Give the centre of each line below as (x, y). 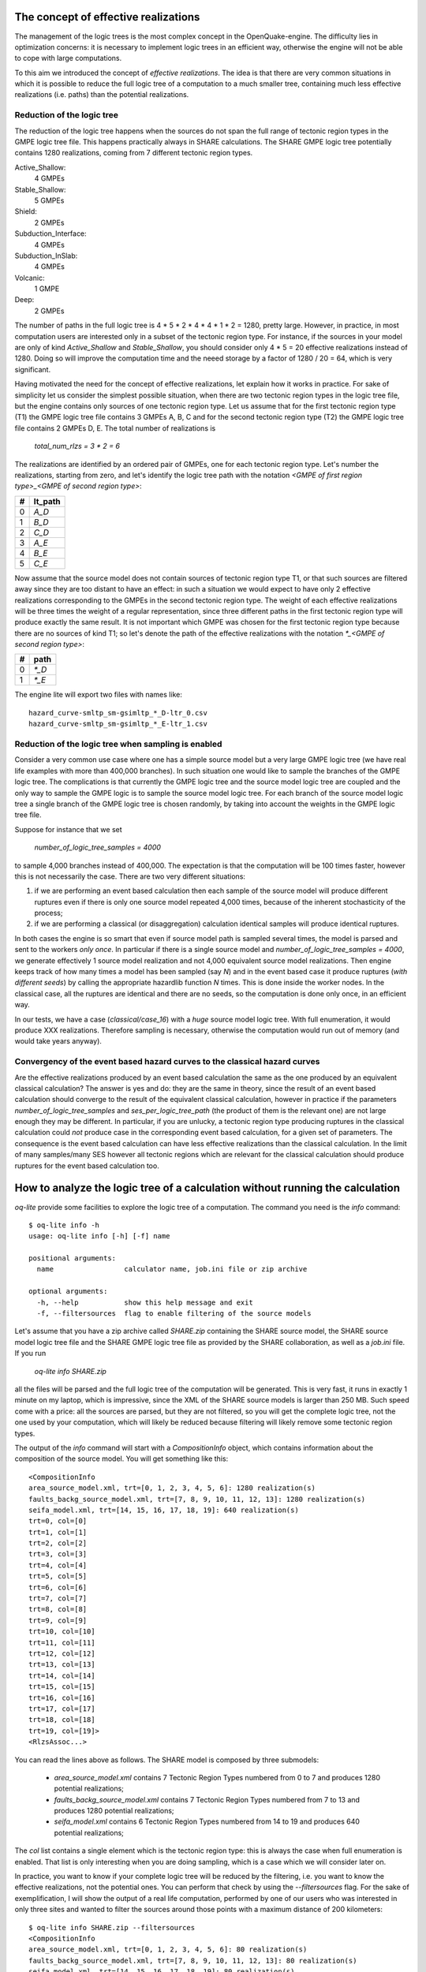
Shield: (26, 211)
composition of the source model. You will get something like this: (121, 1458)
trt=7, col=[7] (58, 1599)
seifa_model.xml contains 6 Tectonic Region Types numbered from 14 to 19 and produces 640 (207, 1821)
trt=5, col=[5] (58, 1576)
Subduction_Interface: (50, 233)
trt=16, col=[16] (62, 1697)
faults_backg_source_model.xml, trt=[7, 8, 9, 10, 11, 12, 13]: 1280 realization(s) (197, 1499)
